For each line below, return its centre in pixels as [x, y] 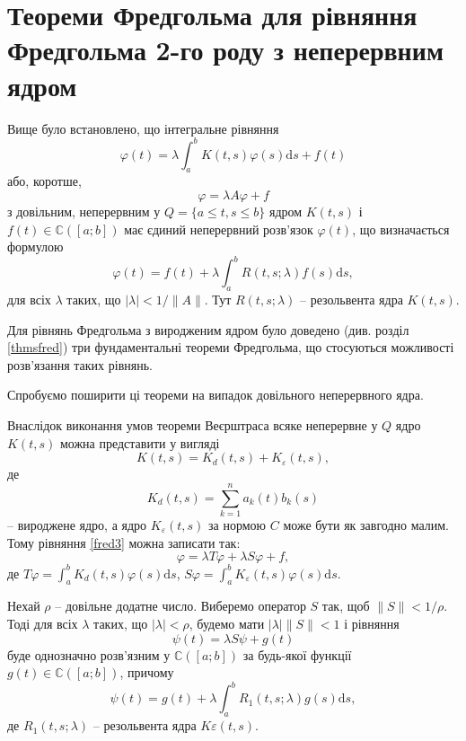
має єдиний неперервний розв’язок [219, 229]
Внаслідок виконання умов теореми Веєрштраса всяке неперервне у [193, 425]
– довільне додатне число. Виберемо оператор [180, 606]
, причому [147, 672]
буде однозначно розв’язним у [89, 654]
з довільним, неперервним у [84, 211]
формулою [35, 247]
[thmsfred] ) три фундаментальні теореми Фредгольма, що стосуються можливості [231, 347]
